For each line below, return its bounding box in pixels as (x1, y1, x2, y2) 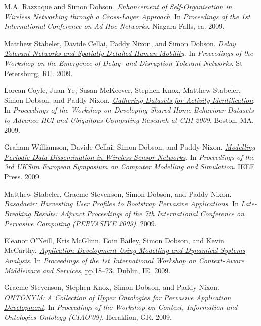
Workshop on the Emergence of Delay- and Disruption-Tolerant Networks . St (4, 57, 243, 68)
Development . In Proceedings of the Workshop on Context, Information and (4, 302, 238, 312)
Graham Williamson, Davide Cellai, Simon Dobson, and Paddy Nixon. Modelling (4, 141, 255, 152)
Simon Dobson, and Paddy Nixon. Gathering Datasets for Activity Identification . (4, 94, 255, 105)
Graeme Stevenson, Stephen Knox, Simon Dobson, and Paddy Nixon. (4, 282, 220, 293)
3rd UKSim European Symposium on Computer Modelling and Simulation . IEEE (4, 161, 255, 172)
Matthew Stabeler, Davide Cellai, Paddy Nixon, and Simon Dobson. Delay (4, 38, 236, 48)
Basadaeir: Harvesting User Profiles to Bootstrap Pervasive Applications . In (4, 198, 239, 209)
